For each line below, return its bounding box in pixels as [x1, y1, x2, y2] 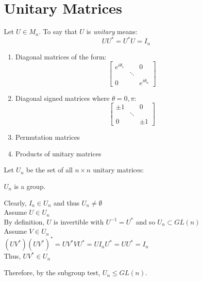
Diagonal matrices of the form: [15, 51, 107, 61]
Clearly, [4, 197, 27, 207]
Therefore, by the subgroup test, [4, 267, 101, 278]
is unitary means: [86, 26, 137, 37]
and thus [53, 197, 80, 207]
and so [135, 216, 155, 226]
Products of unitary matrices [15, 148, 101, 158]
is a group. [14, 181, 46, 191]
